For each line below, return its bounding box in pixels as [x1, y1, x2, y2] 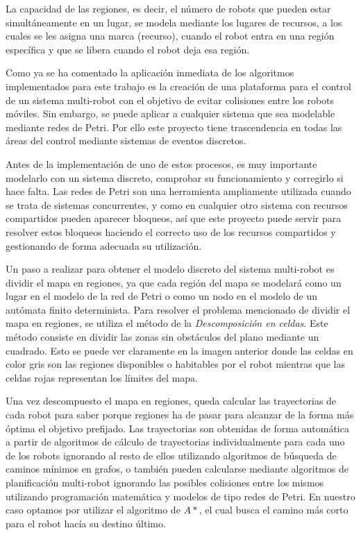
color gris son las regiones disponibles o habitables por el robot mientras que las [6, 357, 345, 371]
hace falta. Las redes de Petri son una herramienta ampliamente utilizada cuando [6, 184, 351, 198]
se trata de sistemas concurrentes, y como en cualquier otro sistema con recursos [6, 197, 348, 212]
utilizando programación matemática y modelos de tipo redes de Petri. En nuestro [6, 489, 355, 503]
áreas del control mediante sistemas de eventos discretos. [6, 133, 246, 148]
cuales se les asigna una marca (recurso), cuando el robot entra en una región [6, 28, 335, 43]
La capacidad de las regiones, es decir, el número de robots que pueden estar [6, 1, 331, 15]
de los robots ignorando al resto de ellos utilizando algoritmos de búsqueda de [6, 448, 337, 462]
